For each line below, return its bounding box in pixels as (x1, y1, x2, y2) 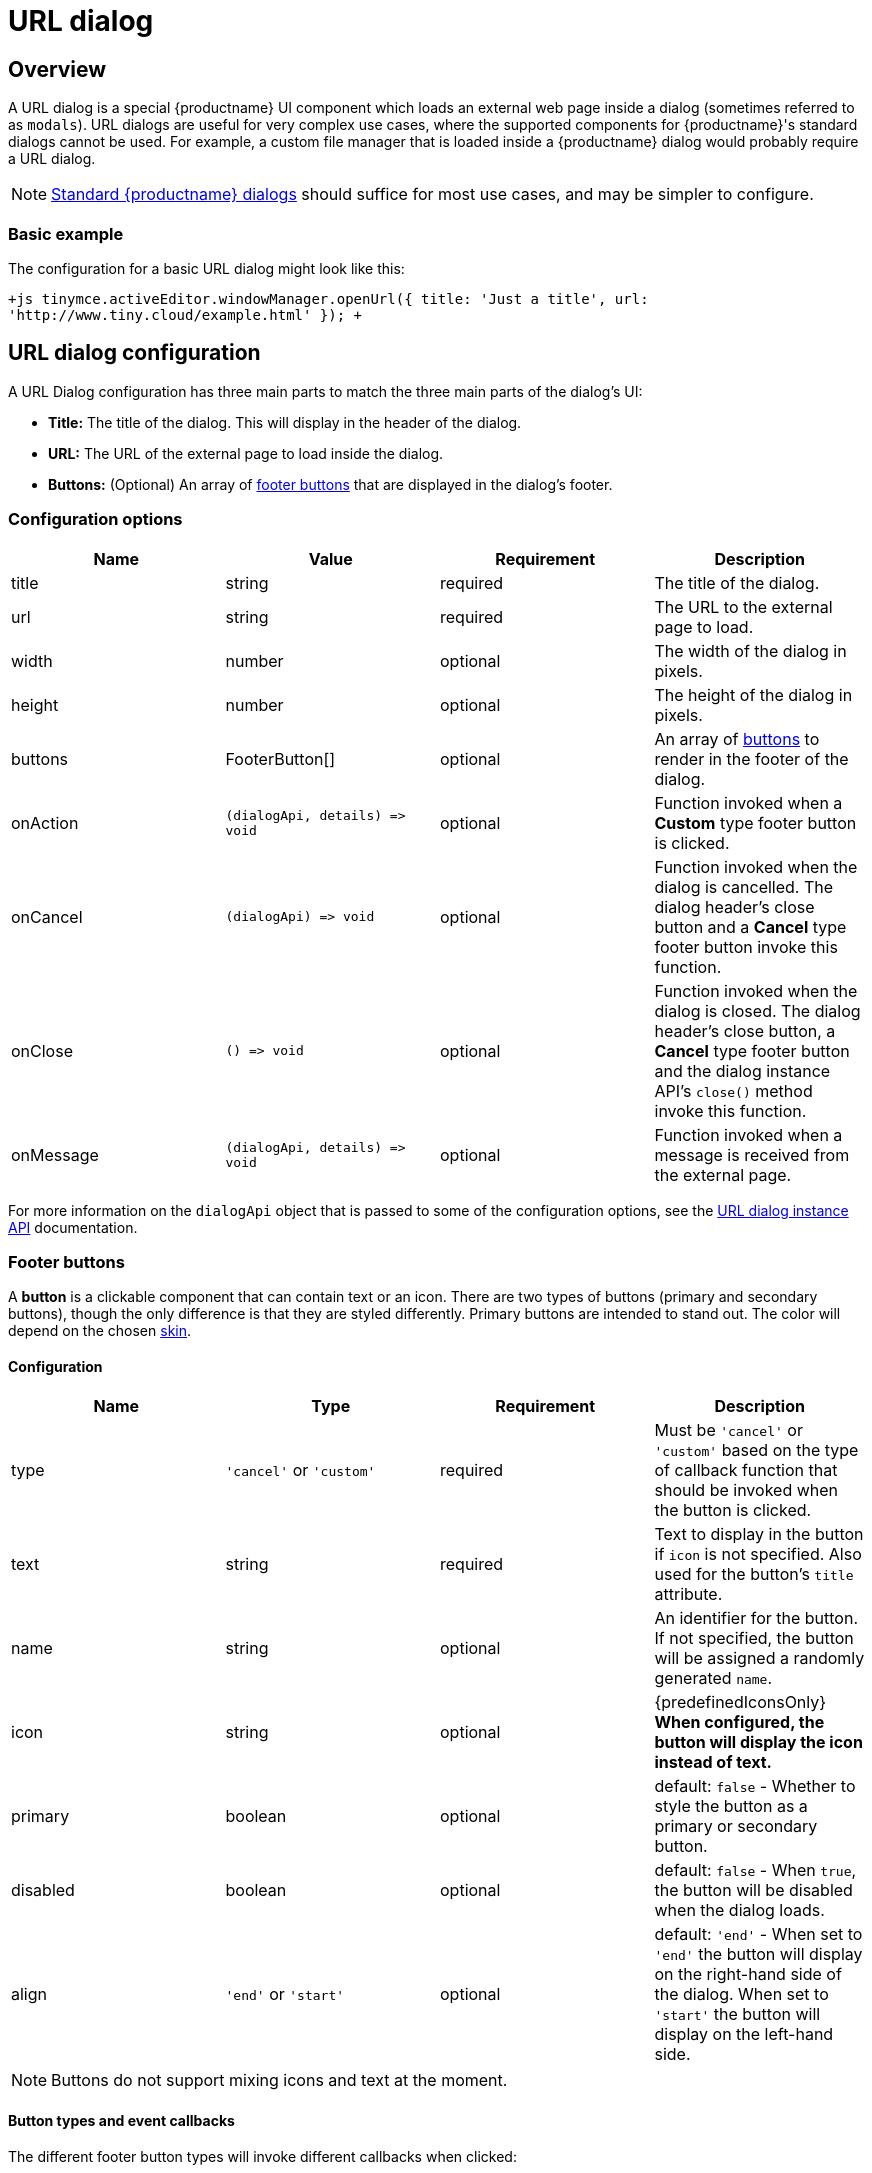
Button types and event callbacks (8, 2112, 235, 2130)
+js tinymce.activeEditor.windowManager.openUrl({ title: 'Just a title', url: (8, 290, 649, 307)
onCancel (11, 906, 83, 927)
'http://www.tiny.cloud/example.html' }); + (8, 306, 363, 323)
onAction (11, 812, 79, 833)
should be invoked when (654, 1480, 839, 1501)
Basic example (8, 223, 124, 244)
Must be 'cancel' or (654, 1420, 803, 1441)
